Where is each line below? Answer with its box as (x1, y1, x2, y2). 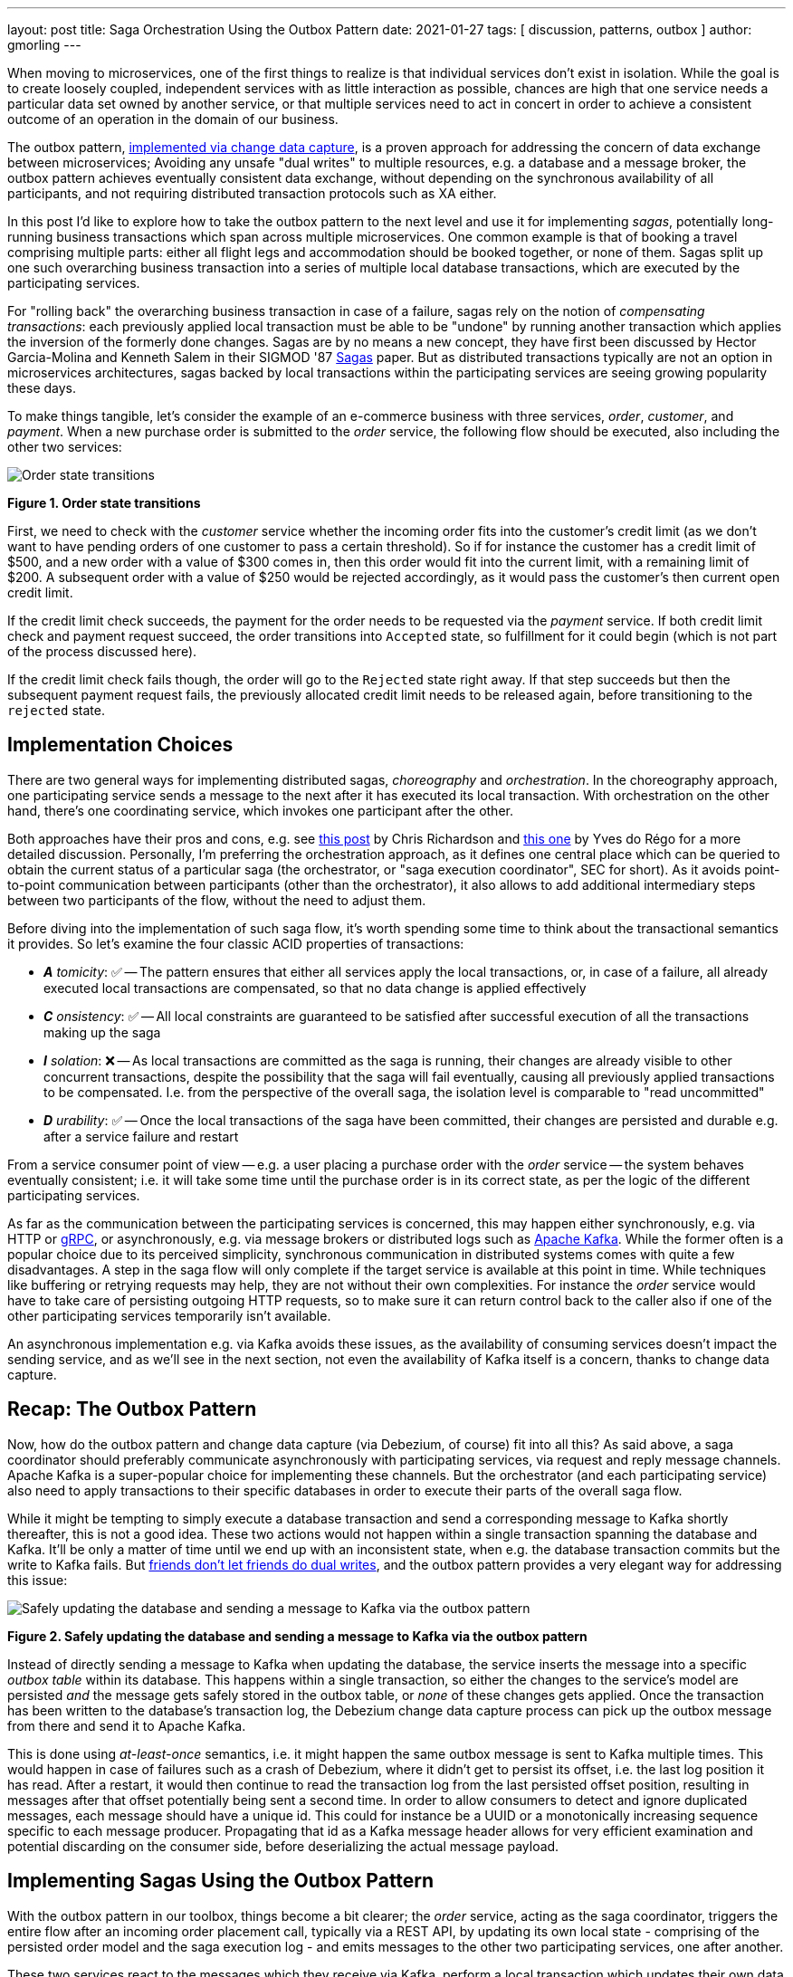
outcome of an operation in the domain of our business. (7, 111, 339, 127)
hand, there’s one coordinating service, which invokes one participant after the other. (7, 802, 513, 818)
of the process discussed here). (7, 644, 197, 659)
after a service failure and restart (43, 1128, 239, 1144)
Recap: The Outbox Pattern (7, 1398, 257, 1421)
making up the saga (43, 1024, 161, 1040)
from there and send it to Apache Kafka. (7, 1717, 246, 1733)
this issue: (7, 1571, 68, 1588)
